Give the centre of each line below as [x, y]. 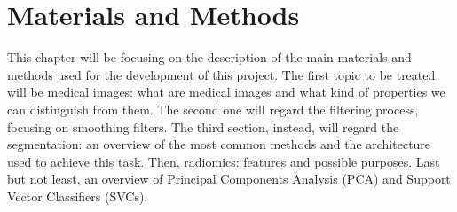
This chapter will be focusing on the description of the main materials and [209, 57]
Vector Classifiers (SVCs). [78, 196]
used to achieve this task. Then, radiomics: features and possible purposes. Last [224, 161]
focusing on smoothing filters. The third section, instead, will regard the [203, 126]
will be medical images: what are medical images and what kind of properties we [226, 92]
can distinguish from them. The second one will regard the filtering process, [213, 109]
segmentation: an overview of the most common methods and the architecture [219, 144]
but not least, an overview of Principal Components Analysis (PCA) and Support [229, 179]
